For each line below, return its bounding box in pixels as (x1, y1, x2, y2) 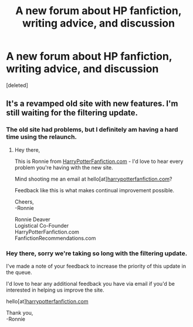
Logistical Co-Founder (14, 222, 69, 229)
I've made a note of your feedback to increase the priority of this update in (6, 262, 187, 269)
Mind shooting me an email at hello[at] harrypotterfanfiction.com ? (14, 175, 172, 182)
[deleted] (6, 81, 28, 89)
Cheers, (14, 198, 34, 205)
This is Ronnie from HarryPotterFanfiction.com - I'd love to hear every (14, 158, 184, 165)
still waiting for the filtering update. (6, 108, 138, 118)
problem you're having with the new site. (14, 163, 113, 171)
